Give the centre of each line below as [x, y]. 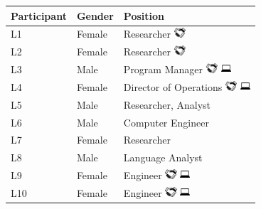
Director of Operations [173, 86]
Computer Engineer [166, 122]
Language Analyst [163, 157]
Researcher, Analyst [167, 104]
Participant [39, 15]
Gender [95, 15]
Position [144, 15]
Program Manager [163, 69]
